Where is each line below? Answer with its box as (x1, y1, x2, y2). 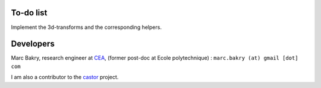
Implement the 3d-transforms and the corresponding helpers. (11, 24, 162, 31)
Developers (11, 39, 55, 49)
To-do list (11, 8, 48, 18)
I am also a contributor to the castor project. (11, 74, 119, 81)
